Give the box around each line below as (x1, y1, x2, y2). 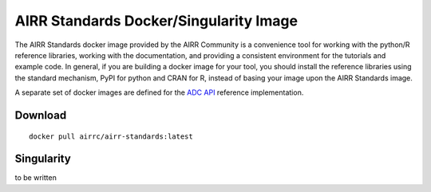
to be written (14, 173, 57, 182)
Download (14, 108, 67, 122)
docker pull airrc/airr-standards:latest (29, 131, 193, 141)
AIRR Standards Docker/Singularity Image (14, 12, 299, 29)
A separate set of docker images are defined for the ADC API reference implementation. (14, 88, 304, 97)
